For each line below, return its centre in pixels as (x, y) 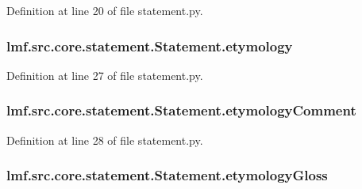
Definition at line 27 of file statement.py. (105, 75)
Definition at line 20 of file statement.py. (105, 10)
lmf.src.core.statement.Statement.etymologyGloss (167, 175)
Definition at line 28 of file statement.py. (105, 140)
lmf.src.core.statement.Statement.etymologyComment (181, 110)
